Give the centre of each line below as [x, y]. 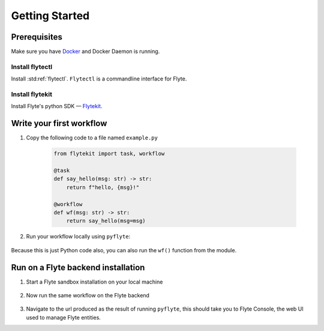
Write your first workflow [59, 123]
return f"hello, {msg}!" [103, 187]
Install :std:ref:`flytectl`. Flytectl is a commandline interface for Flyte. [99, 79]
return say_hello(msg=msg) [106, 221]
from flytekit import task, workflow [109, 154]
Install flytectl [32, 67]
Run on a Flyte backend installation [78, 267]
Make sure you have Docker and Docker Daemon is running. [85, 52]
